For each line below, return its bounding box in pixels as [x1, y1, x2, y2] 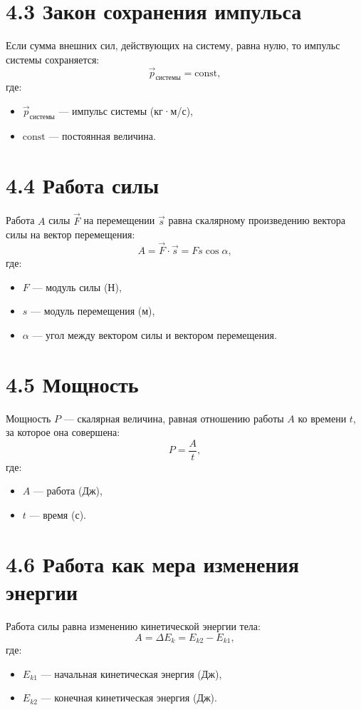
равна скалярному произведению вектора [168, 213, 345, 228]
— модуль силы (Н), [32, 279, 122, 294]
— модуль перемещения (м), [31, 303, 155, 318]
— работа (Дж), [33, 483, 103, 498]
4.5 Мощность [6, 369, 139, 398]
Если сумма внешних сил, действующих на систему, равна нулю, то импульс [6, 38, 340, 53]
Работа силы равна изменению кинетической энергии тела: [6, 618, 261, 633]
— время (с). [29, 507, 86, 522]
